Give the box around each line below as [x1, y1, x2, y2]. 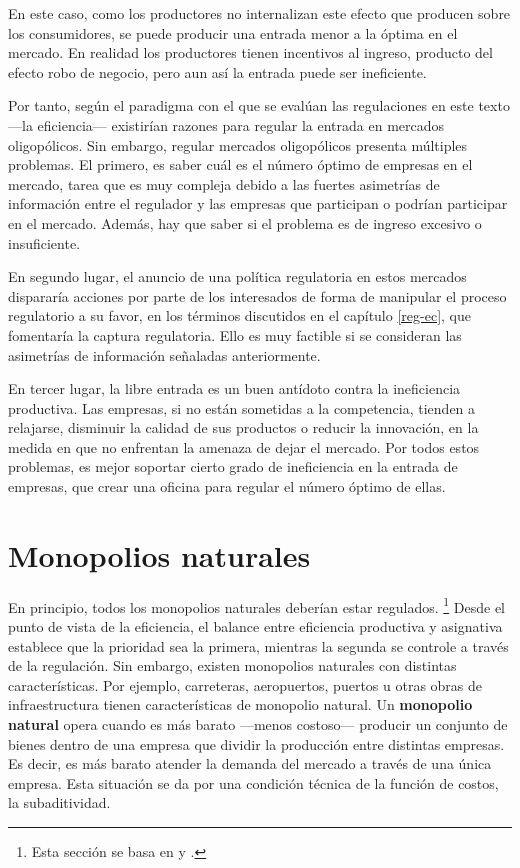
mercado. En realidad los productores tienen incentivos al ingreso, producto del [8, 42, 493, 63]
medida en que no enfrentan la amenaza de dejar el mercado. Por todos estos [8, 436, 480, 457]
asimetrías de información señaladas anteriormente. [8, 344, 321, 365]
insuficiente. [8, 232, 81, 253]
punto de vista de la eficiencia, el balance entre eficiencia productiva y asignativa [8, 616, 503, 637]
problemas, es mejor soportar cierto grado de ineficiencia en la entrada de [8, 456, 458, 477]
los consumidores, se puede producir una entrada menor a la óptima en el [8, 22, 458, 43]
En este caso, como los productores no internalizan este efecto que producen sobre [8, 3, 511, 23]
